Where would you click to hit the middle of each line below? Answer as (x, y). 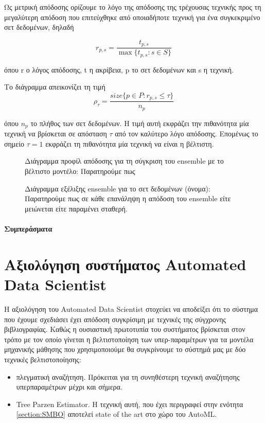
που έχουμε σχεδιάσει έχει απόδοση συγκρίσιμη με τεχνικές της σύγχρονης (115, 319)
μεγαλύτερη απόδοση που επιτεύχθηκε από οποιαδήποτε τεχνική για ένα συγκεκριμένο (132, 17)
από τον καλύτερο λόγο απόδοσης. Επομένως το (187, 134)
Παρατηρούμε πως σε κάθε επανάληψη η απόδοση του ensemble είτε (128, 198)
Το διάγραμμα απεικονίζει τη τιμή (55, 87)
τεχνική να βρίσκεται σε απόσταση (56, 134)
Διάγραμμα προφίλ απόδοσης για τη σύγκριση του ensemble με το (124, 161)
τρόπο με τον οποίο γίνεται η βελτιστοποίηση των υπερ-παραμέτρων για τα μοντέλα (129, 339)
